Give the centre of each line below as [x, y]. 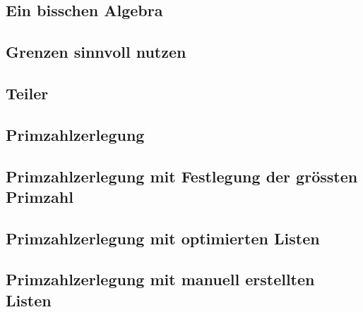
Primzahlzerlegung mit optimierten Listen [163, 238]
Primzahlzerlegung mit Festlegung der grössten [182, 176]
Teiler [27, 93]
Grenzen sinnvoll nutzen [96, 52]
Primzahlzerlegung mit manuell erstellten [160, 279]
